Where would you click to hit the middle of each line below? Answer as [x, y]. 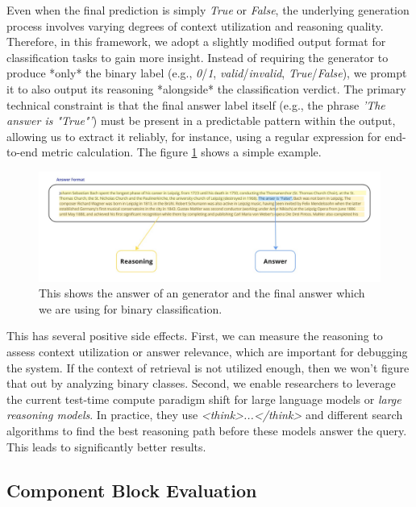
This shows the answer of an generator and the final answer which [202, 293]
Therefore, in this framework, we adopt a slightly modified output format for [196, 42]
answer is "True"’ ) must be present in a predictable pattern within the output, [201, 121]
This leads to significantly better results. [106, 446]
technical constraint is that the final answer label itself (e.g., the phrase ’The [196, 104]
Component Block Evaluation [132, 490]
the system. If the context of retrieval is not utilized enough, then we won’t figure [208, 367]
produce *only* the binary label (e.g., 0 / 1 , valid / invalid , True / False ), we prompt [207, 73]
